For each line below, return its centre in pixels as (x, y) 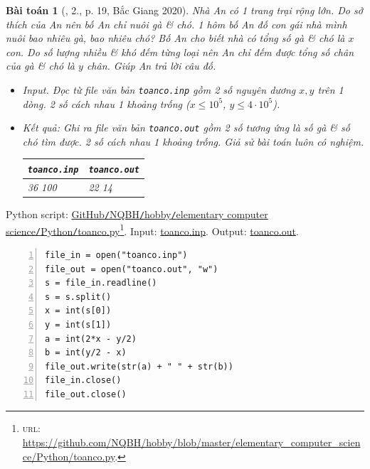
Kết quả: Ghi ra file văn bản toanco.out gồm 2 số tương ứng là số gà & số (186, 128)
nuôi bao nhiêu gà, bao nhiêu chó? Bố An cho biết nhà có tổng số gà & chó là (175, 38)
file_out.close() (86, 394)
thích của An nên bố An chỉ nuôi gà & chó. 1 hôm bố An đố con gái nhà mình (176, 24)
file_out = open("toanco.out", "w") (132, 269)
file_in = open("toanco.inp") (116, 255)
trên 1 (331, 89)
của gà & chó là (40, 66)
